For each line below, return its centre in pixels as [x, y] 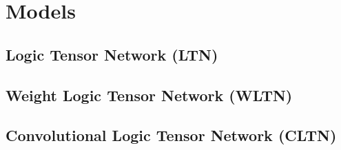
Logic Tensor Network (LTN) [112, 54]
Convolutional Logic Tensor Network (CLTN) [171, 135]
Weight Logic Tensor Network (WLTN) [149, 95]
